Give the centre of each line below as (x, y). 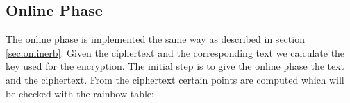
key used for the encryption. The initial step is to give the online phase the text (175, 66)
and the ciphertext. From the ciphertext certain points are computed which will (175, 79)
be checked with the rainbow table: (80, 93)
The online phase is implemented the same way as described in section (155, 39)
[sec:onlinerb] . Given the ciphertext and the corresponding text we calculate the (175, 52)
